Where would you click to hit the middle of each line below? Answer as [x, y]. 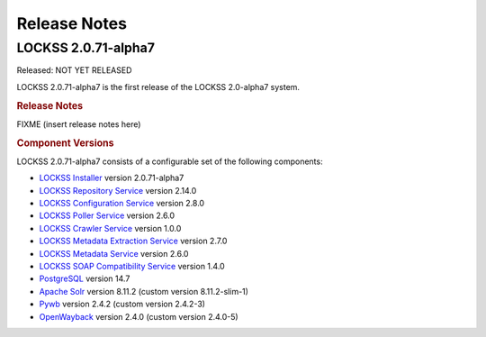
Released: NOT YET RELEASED [74, 70]
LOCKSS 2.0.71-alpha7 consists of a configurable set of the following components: [170, 161]
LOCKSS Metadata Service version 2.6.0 [114, 253]
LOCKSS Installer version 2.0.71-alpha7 [112, 178]
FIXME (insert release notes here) [79, 124]
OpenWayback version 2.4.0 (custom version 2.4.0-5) [139, 316]
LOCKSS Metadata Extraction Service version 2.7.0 [133, 241]
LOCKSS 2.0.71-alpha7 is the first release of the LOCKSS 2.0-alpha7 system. [158, 87]
